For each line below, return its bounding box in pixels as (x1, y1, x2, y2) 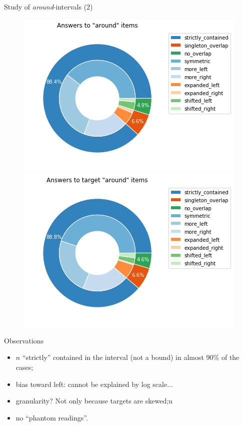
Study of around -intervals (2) (4, 2, 93, 12)
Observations (4, 335, 44, 345)
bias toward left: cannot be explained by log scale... (15, 378, 173, 389)
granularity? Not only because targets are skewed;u (15, 395, 172, 406)
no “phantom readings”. (15, 412, 88, 422)
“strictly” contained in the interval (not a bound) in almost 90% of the (22, 352, 239, 362)
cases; (15, 361, 33, 372)
